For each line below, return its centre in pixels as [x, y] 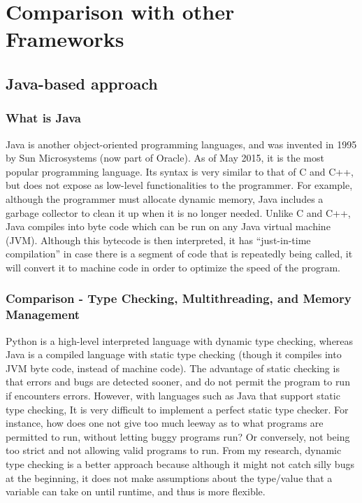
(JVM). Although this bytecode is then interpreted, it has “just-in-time [158, 240]
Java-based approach [82, 83]
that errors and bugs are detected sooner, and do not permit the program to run [178, 382]
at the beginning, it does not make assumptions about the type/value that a [169, 477]
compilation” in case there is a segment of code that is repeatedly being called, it [179, 254]
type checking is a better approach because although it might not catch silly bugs [180, 463]
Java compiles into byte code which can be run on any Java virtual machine [168, 226]
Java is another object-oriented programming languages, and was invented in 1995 [181, 144]
